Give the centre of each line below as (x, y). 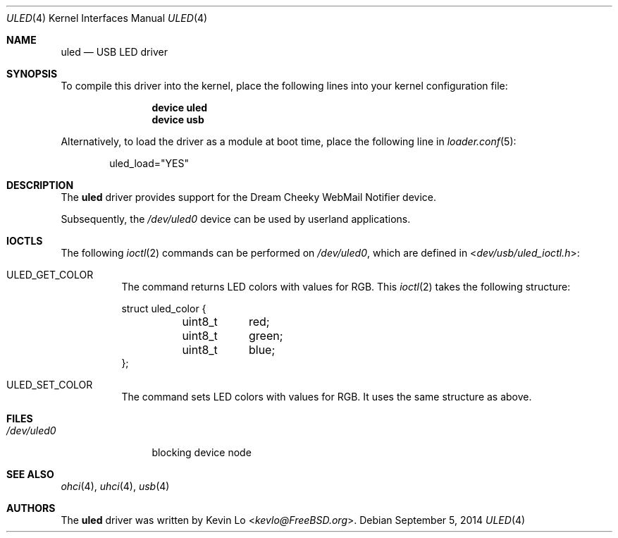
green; (266, 336)
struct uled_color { (164, 308)
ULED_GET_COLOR (50, 275)
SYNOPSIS (32, 74)
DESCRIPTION (40, 185)
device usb (178, 120)
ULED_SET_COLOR (50, 385)
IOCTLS (25, 241)
